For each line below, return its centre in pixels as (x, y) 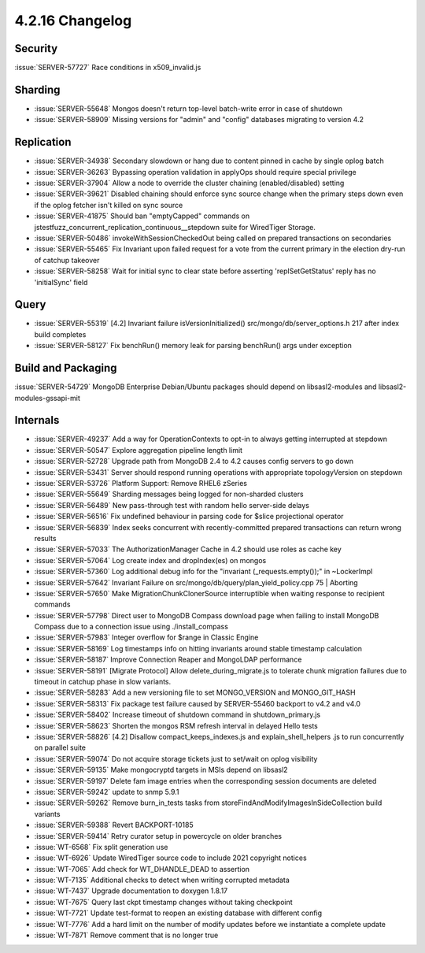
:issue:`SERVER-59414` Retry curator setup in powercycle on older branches (158, 836)
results (45, 538)
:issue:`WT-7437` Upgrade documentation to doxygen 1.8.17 (131, 891)
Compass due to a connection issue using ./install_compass (131, 627)
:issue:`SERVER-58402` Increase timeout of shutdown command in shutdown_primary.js (177, 715)
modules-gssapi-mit (47, 398)
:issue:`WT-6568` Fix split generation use (101, 847)
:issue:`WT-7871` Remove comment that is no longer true (126, 935)
